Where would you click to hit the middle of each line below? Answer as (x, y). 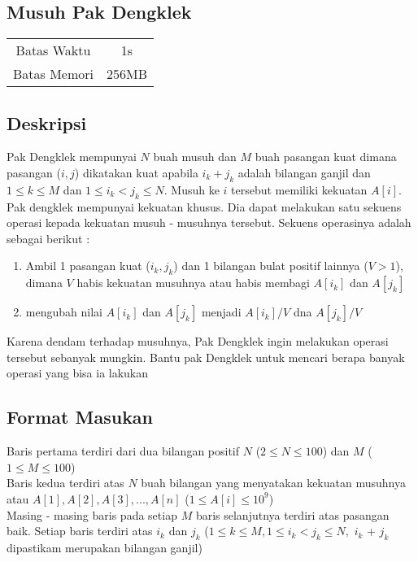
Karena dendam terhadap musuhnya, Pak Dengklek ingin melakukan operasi (198, 341)
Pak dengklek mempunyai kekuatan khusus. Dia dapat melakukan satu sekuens (204, 206)
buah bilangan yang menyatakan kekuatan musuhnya (273, 483)
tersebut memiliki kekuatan (299, 189)
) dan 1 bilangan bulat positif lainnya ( (271, 266)
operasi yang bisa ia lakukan (78, 373)
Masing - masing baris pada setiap (92, 514)
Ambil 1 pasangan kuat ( (88, 266)
